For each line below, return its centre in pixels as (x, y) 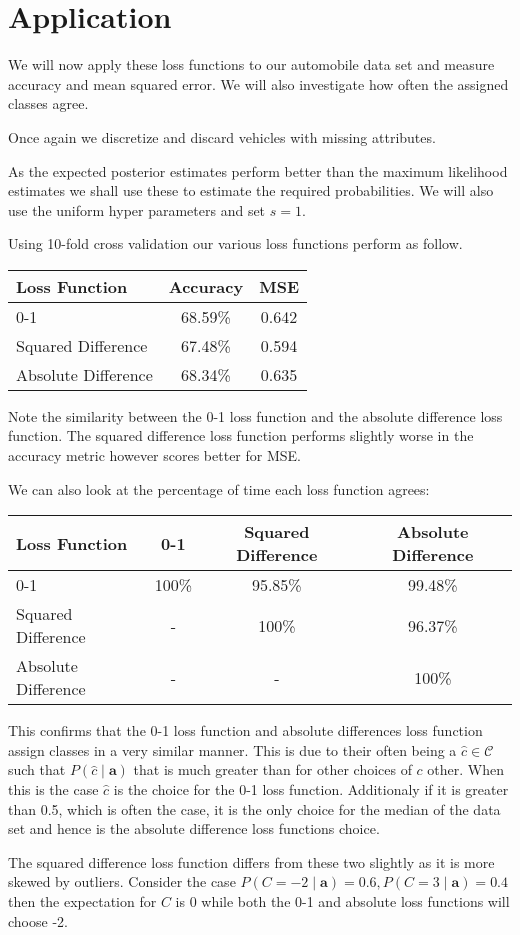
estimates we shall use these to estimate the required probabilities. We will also (251, 190)
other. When (465, 769)
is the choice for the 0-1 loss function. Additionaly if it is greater (311, 789)
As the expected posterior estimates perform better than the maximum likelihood (258, 170)
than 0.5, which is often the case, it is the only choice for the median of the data (254, 808)
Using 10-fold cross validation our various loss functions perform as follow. (235, 243)
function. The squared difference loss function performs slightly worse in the (241, 435)
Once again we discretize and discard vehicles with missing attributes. (222, 136)
